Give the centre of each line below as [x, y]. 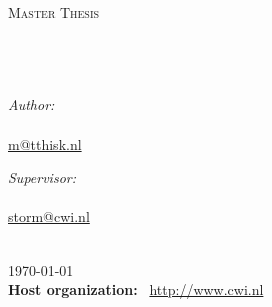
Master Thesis [54, 12]
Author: [31, 104]
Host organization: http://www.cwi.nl [136, 289]
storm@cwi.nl [49, 216]
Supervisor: [42, 177]
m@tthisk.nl [45, 143]
